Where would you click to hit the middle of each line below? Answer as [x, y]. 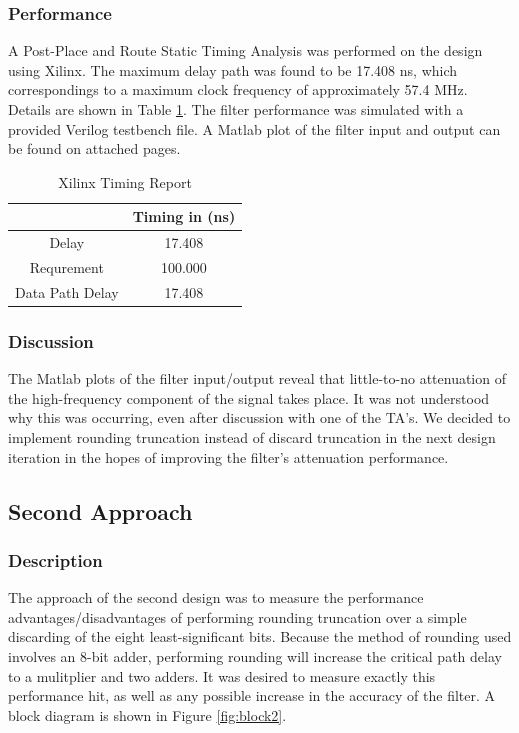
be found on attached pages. [94, 148]
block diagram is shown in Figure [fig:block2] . [147, 714]
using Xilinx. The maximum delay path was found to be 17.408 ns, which [233, 69]
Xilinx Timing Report [125, 181]
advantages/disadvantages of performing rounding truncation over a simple [237, 616]
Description [55, 559]
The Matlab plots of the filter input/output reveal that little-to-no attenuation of [257, 378]
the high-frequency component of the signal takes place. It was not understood [249, 397]
